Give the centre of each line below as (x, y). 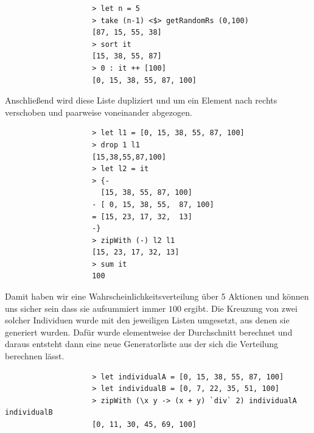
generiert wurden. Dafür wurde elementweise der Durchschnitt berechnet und (149, 332)
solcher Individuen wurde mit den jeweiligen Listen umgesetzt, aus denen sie (147, 320)
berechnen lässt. (35, 356)
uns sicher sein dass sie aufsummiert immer (85, 308)
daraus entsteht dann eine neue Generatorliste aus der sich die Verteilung (142, 344)
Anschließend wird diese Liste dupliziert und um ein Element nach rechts (141, 100)
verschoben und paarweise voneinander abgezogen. (99, 112)
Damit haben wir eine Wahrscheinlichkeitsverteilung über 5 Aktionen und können (157, 296)
